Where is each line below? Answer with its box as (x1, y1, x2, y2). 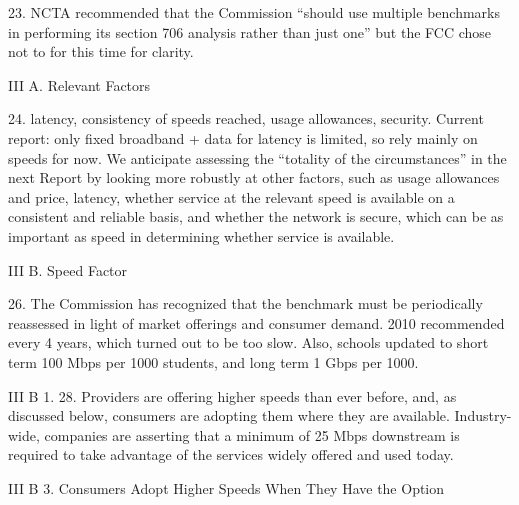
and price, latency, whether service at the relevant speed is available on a (8, 186, 455, 207)
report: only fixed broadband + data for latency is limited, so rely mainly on (8, 127, 478, 148)
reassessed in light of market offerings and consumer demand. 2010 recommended (8, 312, 505, 333)
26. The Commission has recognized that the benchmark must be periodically (8, 293, 483, 314)
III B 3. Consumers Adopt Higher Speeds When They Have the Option (8, 477, 445, 498)
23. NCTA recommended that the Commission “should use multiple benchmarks (8, 2, 500, 22)
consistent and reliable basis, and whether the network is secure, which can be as (8, 206, 504, 227)
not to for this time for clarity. (8, 41, 194, 62)
